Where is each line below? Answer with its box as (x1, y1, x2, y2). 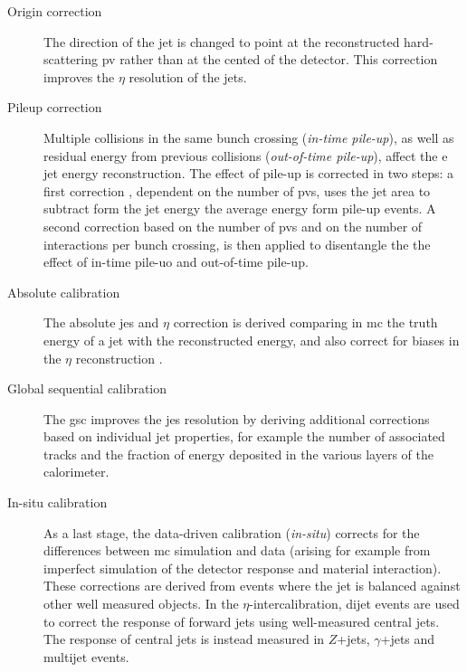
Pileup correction (7, 98, 102, 117)
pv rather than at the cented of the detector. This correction (101, 50, 438, 69)
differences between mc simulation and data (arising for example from (43, 541, 431, 560)
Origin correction (7, 2, 102, 20)
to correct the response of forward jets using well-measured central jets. (43, 611, 440, 630)
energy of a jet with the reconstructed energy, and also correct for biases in (43, 330, 460, 349)
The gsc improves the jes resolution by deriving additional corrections (43, 409, 430, 428)
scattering (43, 50, 99, 69)
